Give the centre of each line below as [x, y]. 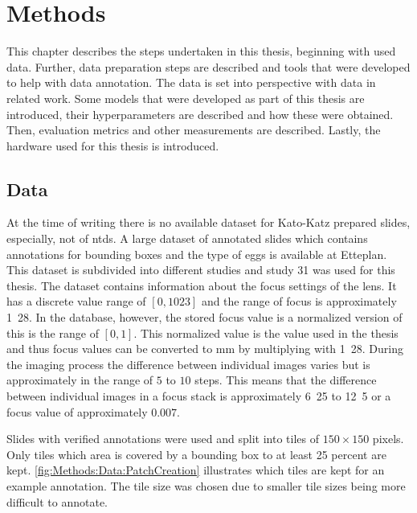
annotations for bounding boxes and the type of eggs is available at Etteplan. [197, 254]
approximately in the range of [80, 380]
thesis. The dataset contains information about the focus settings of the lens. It [202, 285]
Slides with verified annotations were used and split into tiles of [163, 439]
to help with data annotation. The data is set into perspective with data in [191, 82]
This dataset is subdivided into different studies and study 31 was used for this [201, 270]
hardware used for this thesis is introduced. [113, 145]
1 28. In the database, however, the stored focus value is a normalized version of [204, 317]
